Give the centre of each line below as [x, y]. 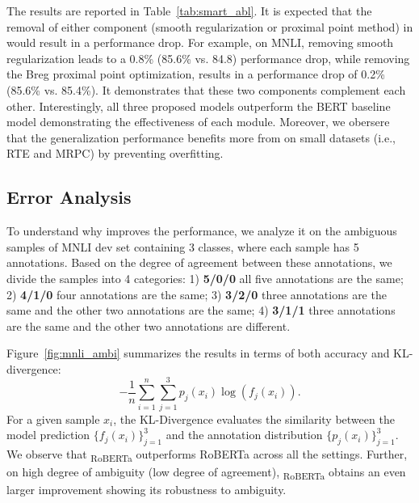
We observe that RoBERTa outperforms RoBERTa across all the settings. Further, [207, 455]
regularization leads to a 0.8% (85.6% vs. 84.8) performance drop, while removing [208, 58]
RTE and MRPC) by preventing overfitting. [115, 153]
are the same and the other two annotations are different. [149, 325]
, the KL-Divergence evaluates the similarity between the [254, 418]
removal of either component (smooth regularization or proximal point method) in [210, 26]
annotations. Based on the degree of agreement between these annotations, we [199, 262]
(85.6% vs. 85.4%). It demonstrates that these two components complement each [206, 89]
